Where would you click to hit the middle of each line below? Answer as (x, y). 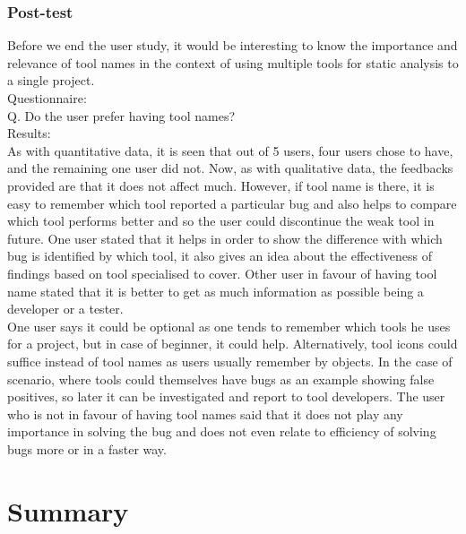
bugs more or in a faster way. (87, 448)
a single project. (51, 80)
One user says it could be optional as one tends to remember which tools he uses (229, 326)
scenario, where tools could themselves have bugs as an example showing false (221, 379)
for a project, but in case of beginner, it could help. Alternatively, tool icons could (233, 344)
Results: (29, 133)
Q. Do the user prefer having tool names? (121, 115)
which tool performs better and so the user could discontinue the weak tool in (221, 221)
